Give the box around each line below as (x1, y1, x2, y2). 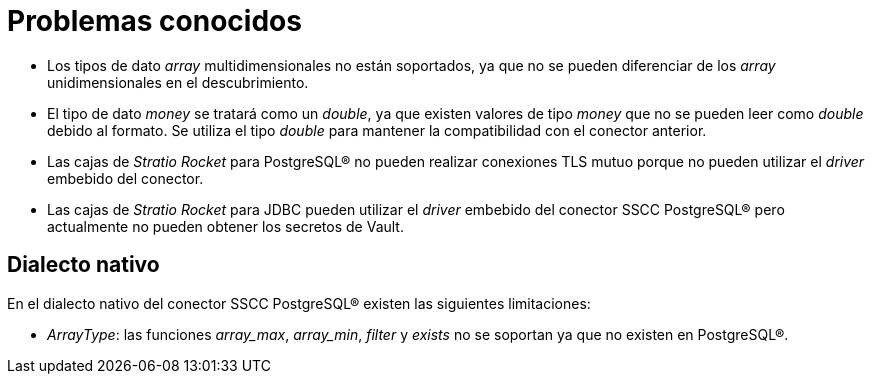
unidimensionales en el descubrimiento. (47, 73, 309, 91)
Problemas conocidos (7, 4, 302, 38)
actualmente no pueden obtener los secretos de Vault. (47, 217, 404, 235)
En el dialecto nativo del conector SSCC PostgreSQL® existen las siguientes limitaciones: (7, 294, 591, 312)
